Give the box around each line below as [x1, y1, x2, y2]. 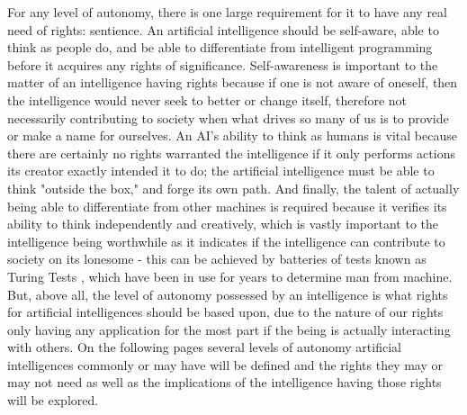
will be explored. [7, 391, 99, 410]
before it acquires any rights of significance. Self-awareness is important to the [7, 55, 438, 74]
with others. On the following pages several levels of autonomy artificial [7, 338, 401, 356]
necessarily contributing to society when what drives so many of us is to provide [7, 108, 449, 127]
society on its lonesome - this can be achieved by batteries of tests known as [7, 249, 427, 268]
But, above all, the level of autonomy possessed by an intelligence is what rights [7, 284, 448, 303]
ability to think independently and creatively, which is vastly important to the [7, 214, 439, 233]
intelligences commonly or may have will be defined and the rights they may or [7, 355, 444, 374]
